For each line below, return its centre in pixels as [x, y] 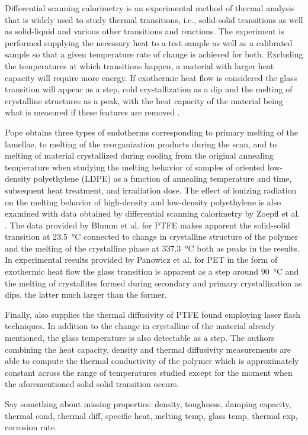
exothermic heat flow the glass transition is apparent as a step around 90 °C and [152, 271]
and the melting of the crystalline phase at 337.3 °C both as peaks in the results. [152, 248]
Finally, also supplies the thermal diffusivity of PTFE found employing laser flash [153, 314]
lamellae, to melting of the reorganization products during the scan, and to [141, 144]
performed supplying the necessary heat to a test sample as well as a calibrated [149, 42]
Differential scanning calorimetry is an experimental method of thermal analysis [150, 8]
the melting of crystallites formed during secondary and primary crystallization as [153, 283]
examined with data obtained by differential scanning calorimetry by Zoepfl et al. [153, 213]
